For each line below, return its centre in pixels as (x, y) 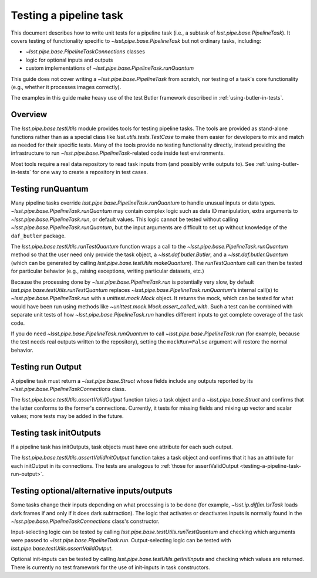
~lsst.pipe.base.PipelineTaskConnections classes (85, 52)
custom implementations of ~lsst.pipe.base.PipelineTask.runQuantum (110, 68)
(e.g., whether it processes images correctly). (66, 87)
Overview (29, 115)
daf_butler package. (38, 236)
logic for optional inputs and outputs (69, 60)
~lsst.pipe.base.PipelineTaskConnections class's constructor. (85, 521)
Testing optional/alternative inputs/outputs (92, 491)
